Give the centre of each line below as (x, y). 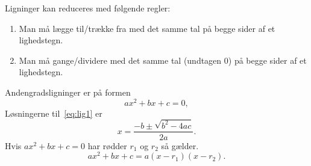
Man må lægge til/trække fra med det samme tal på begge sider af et (147, 28)
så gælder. (180, 145)
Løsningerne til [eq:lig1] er (54, 113)
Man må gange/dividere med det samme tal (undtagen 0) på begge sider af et (163, 60)
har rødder (107, 145)
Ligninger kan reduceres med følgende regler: (88, 8)
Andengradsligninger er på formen (68, 92)
